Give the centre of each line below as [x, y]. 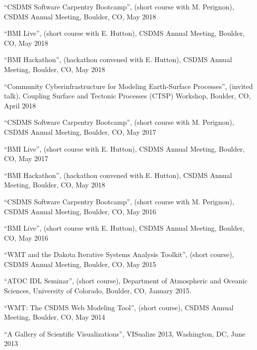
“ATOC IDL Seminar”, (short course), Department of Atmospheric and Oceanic [126, 281]
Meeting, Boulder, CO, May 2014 [55, 317]
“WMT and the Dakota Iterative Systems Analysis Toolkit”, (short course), [119, 254]
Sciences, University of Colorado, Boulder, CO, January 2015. [98, 291]
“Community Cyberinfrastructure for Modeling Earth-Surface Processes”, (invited [128, 86]
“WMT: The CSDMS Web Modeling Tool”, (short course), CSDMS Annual [119, 307]
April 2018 [20, 105]
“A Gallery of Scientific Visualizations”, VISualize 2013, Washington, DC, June [125, 333]
